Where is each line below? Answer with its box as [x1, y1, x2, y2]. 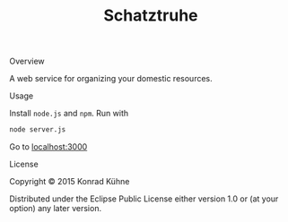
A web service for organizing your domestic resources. [9, 73, 213, 84]
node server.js [9, 125, 66, 134]
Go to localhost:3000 [9, 141, 88, 152]
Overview [9, 55, 45, 67]
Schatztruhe [103, 5, 198, 26]
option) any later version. [9, 203, 101, 214]
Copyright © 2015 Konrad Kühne [9, 176, 130, 187]
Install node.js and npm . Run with [9, 108, 129, 119]
